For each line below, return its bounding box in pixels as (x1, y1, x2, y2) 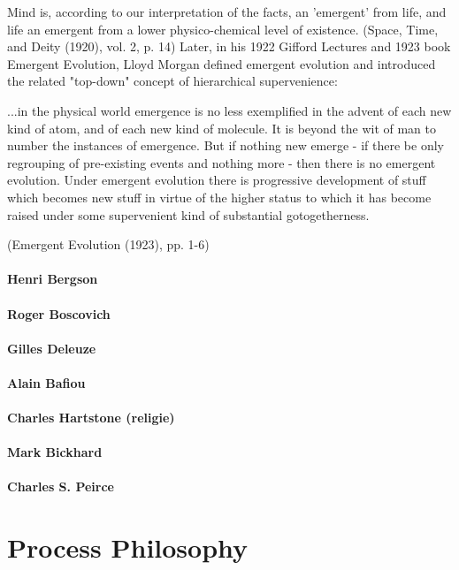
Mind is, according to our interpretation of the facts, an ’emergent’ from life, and (7, 3, 447, 20)
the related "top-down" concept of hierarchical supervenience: (7, 72, 338, 90)
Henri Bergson (7, 270, 98, 288)
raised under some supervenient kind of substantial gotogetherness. (7, 205, 370, 224)
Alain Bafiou (7, 373, 86, 391)
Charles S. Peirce (7, 477, 114, 496)
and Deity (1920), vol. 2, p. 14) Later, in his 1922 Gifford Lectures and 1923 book (7, 37, 451, 56)
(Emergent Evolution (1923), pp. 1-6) (7, 235, 210, 254)
